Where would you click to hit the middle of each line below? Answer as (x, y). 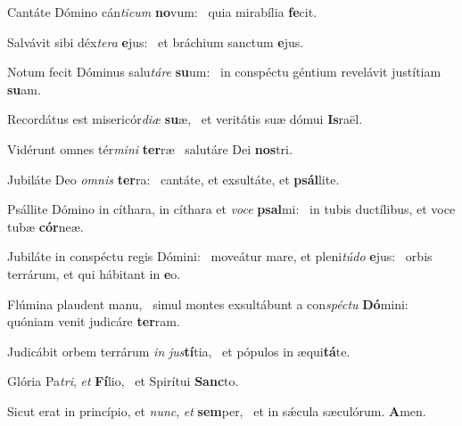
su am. (24, 89)
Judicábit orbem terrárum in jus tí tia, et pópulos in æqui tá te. (179, 351)
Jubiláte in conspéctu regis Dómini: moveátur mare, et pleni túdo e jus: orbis (220, 256)
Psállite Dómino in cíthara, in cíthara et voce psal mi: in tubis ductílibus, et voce (231, 209)
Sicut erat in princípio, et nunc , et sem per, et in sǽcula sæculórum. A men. (217, 410)
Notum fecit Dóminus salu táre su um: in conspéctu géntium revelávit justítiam (224, 72)
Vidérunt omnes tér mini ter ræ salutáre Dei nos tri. (150, 148)
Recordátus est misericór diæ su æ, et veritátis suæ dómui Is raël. (185, 119)
